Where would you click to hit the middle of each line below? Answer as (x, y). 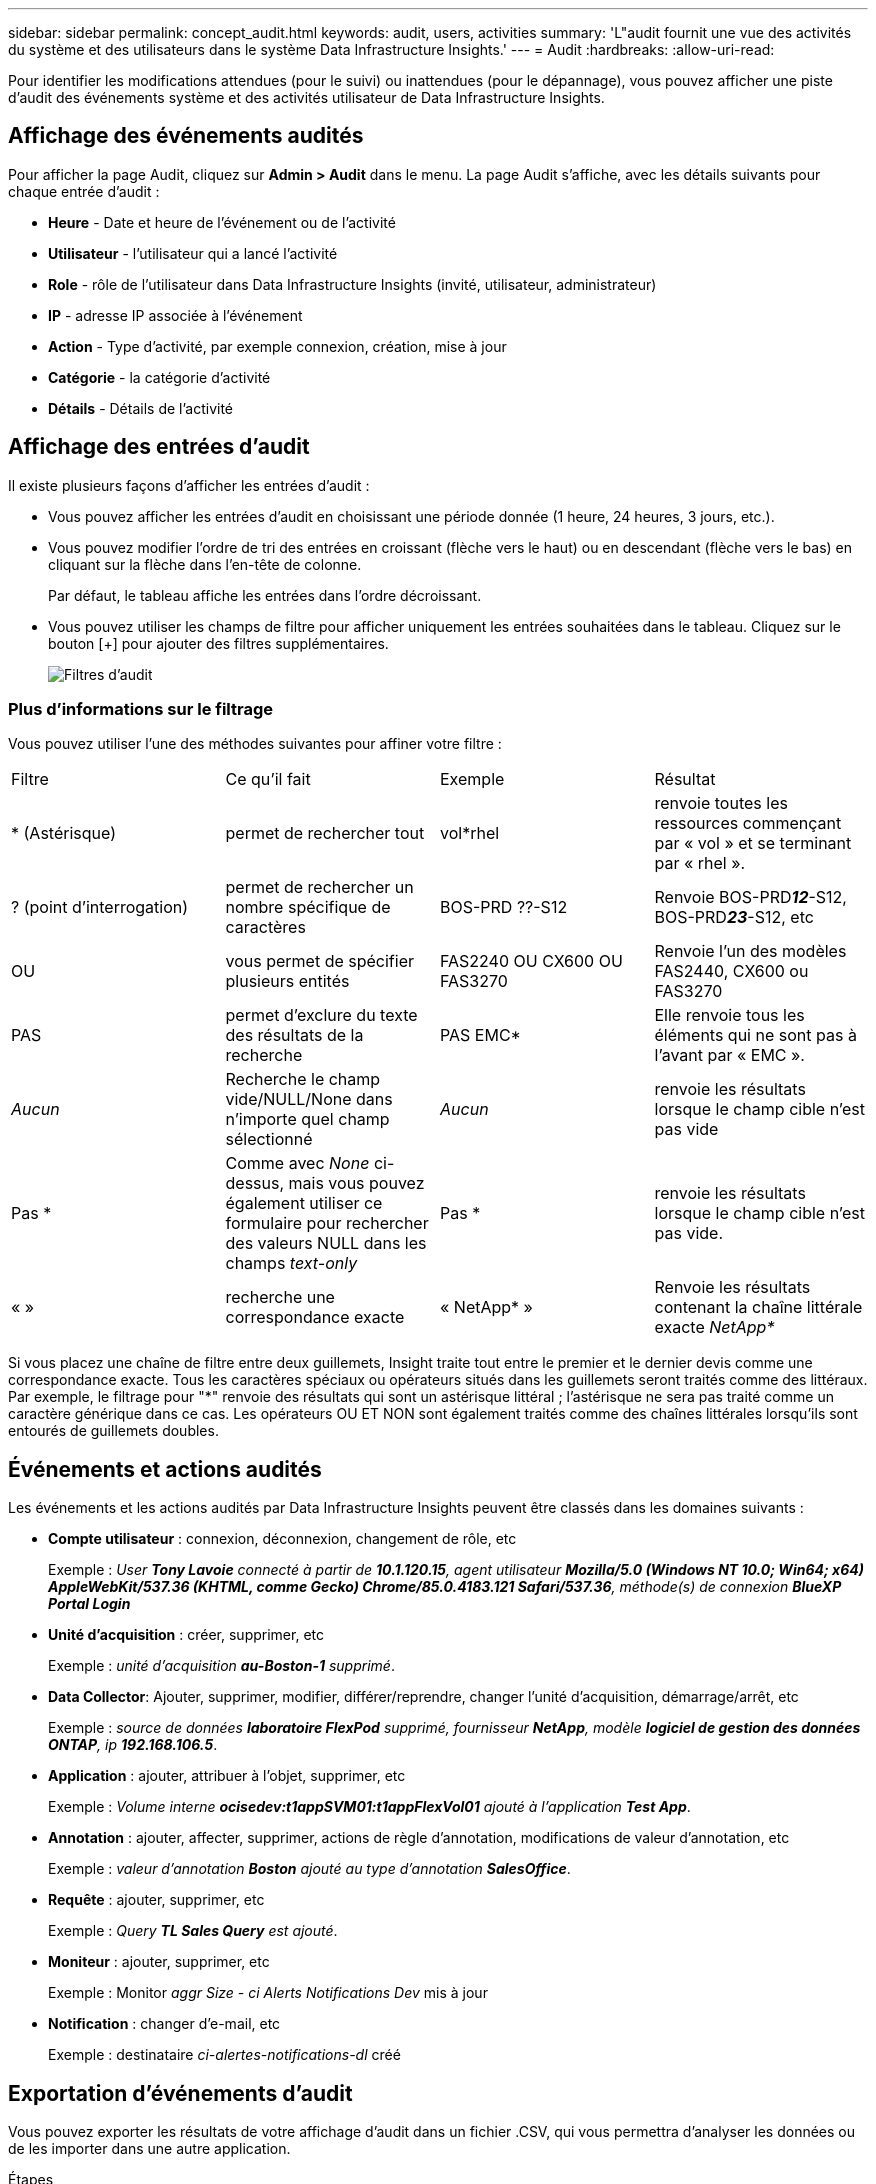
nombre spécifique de (308, 907)
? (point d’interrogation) (100, 907)
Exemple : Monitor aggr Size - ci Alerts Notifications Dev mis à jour (268, 1993)
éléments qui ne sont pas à (755, 1035)
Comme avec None (297, 1163)
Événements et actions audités (165, 1469)
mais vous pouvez (356, 1183)
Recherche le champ (303, 1079)
